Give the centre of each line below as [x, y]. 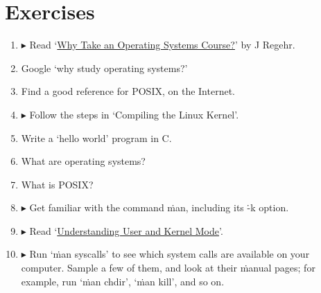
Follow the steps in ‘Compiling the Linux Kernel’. [134, 114]
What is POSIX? [57, 184]
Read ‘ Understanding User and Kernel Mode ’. [126, 230]
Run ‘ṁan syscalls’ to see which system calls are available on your [170, 254]
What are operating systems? [83, 161]
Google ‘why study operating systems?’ [104, 68]
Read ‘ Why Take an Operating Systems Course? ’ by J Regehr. [162, 45]
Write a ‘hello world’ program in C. [96, 137]
